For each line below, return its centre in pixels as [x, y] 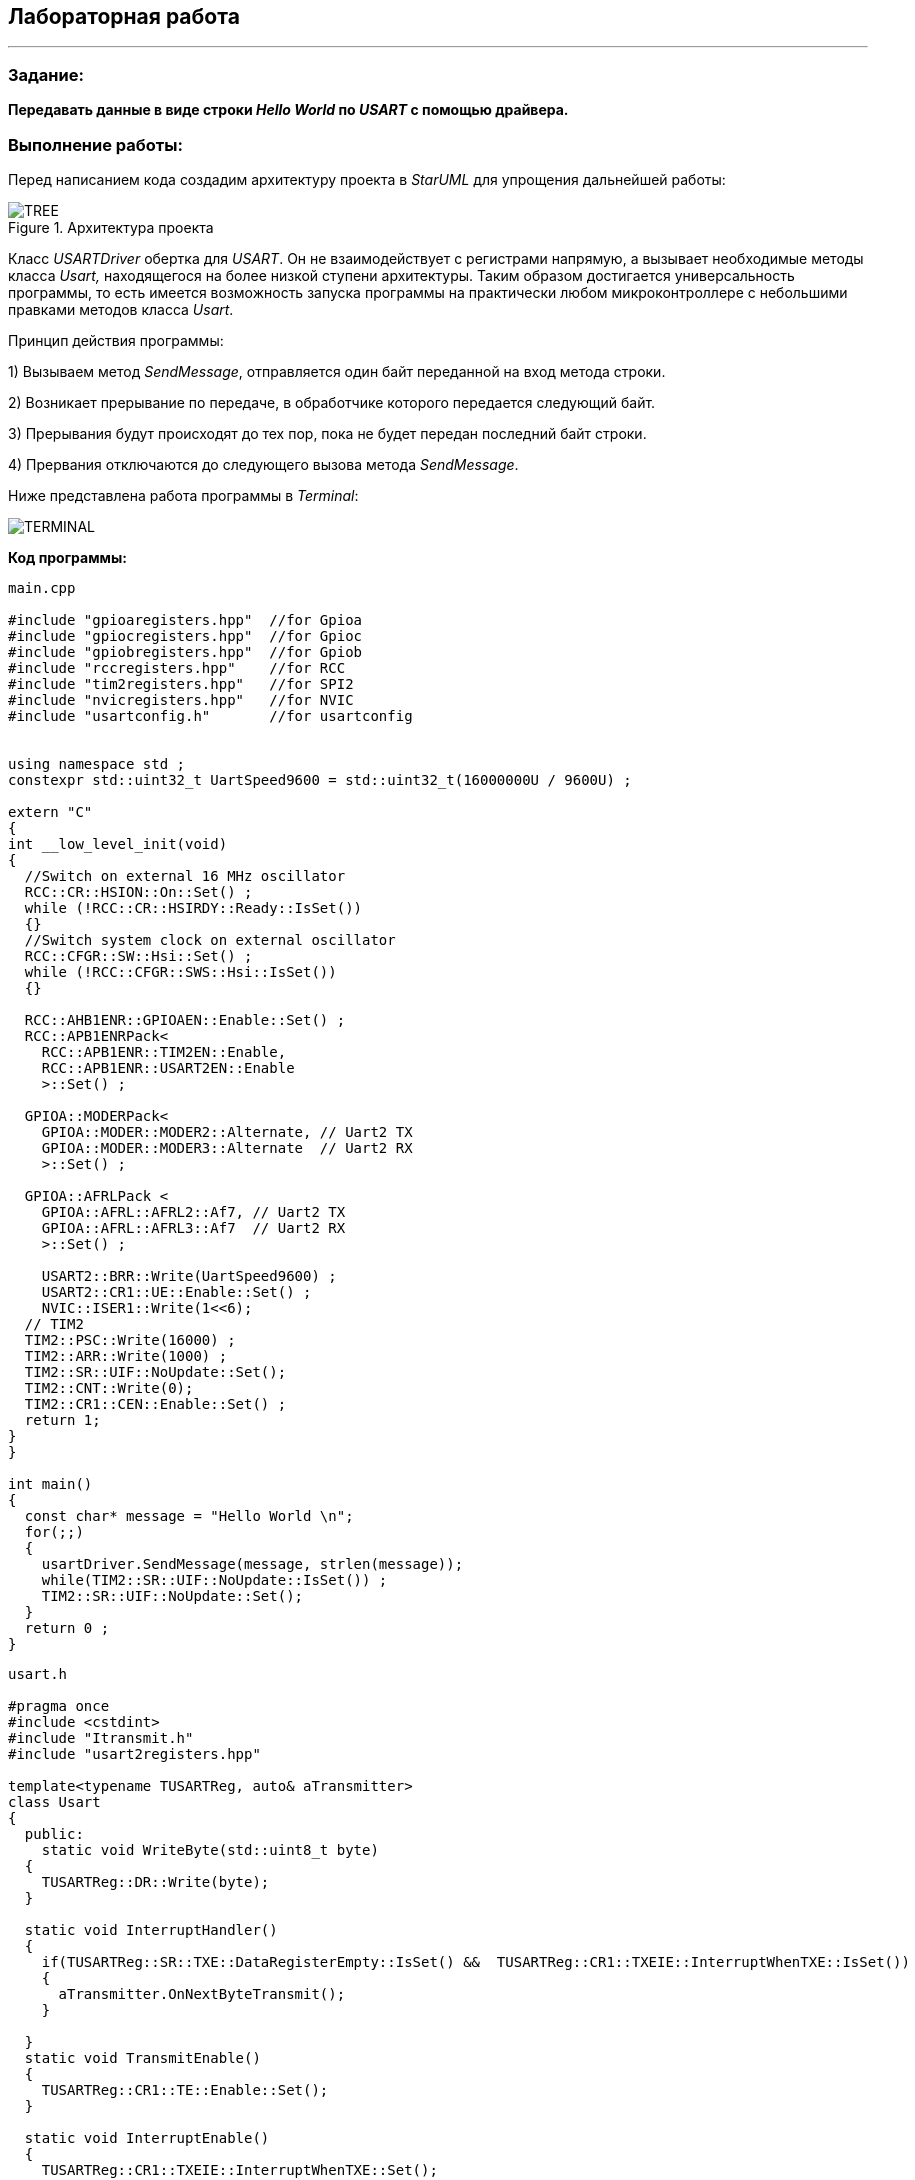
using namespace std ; [97, 763]
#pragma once [59, 1705]
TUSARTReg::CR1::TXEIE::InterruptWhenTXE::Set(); [239, 2169]
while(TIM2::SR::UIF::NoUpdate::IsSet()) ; [214, 1579]
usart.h [38, 1673]
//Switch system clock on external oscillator [210, 939]
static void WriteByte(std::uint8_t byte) [210, 1849]
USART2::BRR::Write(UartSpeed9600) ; [189, 1275]
